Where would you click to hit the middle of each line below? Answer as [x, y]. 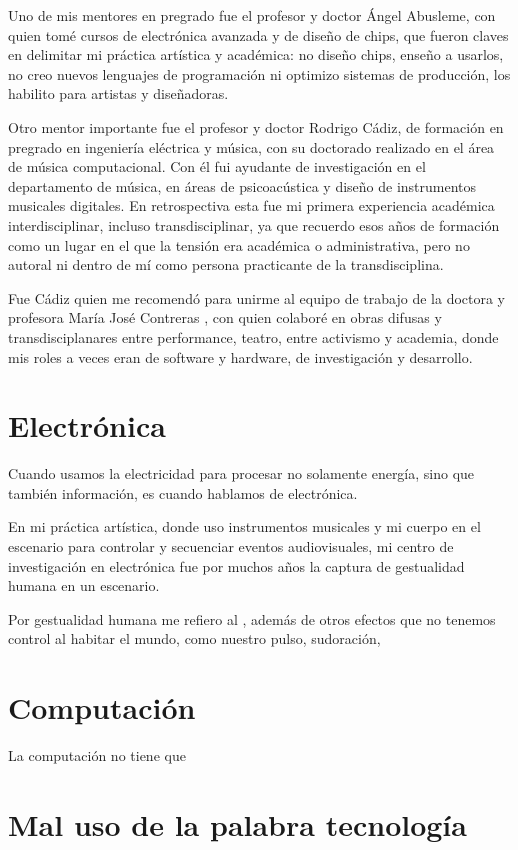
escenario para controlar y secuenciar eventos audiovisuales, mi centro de [231, 546]
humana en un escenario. [84, 585]
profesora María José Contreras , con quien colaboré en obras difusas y [225, 317]
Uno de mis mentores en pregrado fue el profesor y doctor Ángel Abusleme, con [252, 15]
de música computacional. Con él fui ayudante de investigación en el [217, 166]
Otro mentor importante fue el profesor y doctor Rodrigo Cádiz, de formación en [256, 126]
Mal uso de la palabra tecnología [237, 823]
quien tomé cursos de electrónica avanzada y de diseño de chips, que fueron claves [258, 34]
